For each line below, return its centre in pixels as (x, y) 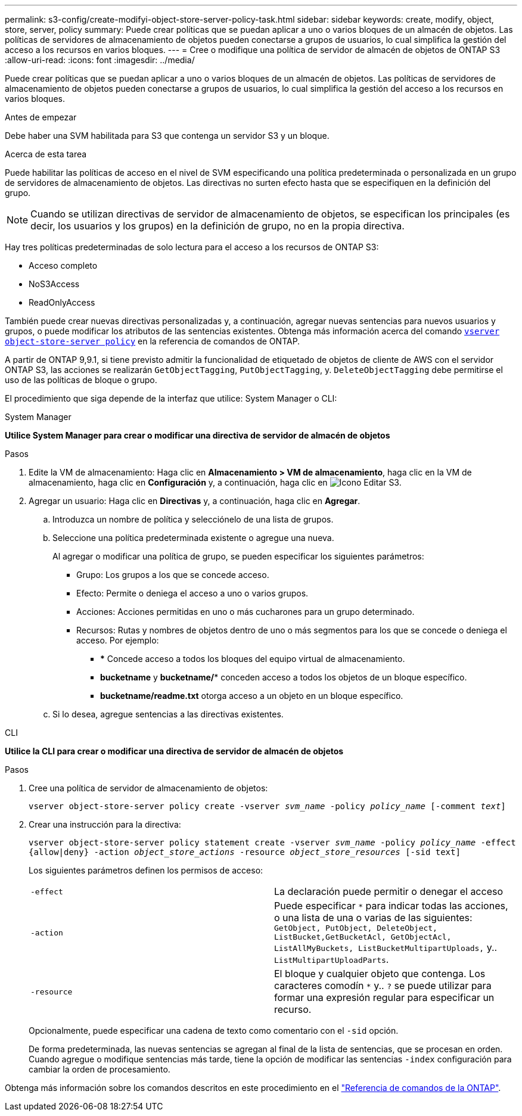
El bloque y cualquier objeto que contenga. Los (380, 974)
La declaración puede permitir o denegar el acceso (389, 891)
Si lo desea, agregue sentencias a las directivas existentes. (168, 714)
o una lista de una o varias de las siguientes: (373, 918)
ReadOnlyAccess (62, 302)
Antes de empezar (41, 117)
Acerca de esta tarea (46, 154)
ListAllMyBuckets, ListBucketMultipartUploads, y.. (386, 947)
